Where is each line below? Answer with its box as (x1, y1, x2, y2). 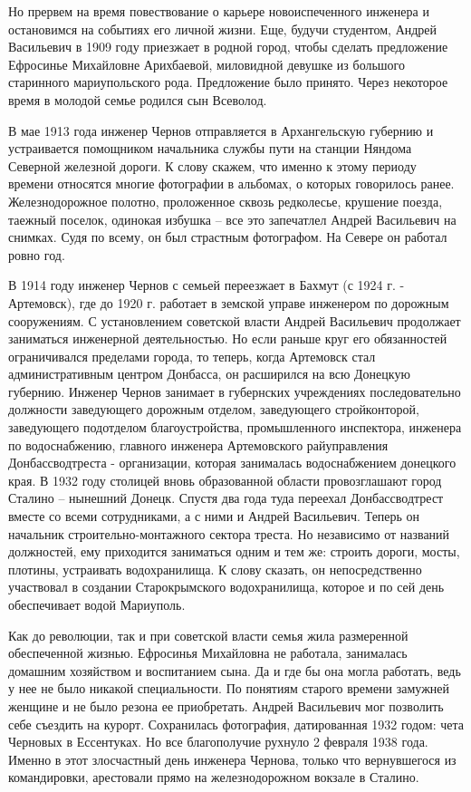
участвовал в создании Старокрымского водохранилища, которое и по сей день (8, 577, 445, 596)
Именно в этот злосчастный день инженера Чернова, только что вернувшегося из (8, 749, 457, 768)
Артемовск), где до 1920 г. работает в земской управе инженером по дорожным (8, 293, 449, 312)
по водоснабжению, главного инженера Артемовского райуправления (8, 435, 389, 454)
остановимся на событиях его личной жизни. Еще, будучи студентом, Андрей (8, 19, 437, 38)
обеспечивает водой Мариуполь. (8, 595, 186, 613)
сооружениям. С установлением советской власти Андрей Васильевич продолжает (8, 311, 461, 330)
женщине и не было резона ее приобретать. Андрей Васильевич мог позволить (8, 696, 444, 715)
